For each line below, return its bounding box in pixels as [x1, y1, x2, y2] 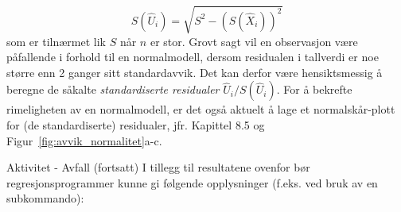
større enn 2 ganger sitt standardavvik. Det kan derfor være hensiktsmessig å [6, 64, 383, 80]
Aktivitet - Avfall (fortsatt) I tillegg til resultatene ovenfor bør [6, 159, 310, 175]
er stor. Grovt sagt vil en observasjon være [150, 33, 358, 49]
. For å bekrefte [276, 81, 352, 98]
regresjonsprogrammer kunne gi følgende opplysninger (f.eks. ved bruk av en [6, 174, 378, 191]
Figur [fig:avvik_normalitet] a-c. [6, 132, 162, 148]
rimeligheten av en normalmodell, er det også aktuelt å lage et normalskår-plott [6, 101, 395, 118]
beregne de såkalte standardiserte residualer [6, 81, 220, 98]
